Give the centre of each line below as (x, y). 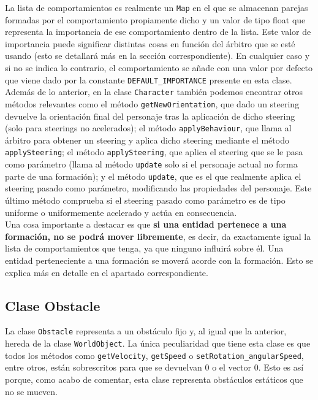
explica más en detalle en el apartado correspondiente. (107, 272)
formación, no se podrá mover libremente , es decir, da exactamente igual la (158, 236)
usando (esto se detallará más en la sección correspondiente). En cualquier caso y (157, 56)
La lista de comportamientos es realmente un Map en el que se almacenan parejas (157, 7)
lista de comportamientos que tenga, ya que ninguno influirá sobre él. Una (144, 248)
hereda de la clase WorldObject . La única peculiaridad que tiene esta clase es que (158, 343)
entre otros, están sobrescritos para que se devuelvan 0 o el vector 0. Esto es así (154, 367)
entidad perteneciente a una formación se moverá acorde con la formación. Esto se (159, 260)
